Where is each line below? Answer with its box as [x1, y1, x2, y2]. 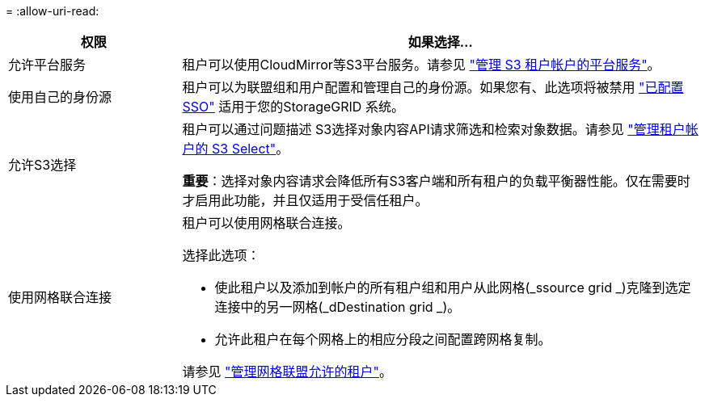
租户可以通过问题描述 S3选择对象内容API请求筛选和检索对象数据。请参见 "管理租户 [182, 121, 686, 137]
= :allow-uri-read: [6, 4, 99, 18]
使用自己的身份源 [8, 89, 112, 105]
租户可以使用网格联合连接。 [182, 215, 351, 231]
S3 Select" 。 [212, 141, 289, 157]
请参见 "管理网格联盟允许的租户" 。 [182, 363, 392, 380]
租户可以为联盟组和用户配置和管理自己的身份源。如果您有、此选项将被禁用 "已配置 [182, 79, 684, 95]
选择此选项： [182, 247, 260, 263]
